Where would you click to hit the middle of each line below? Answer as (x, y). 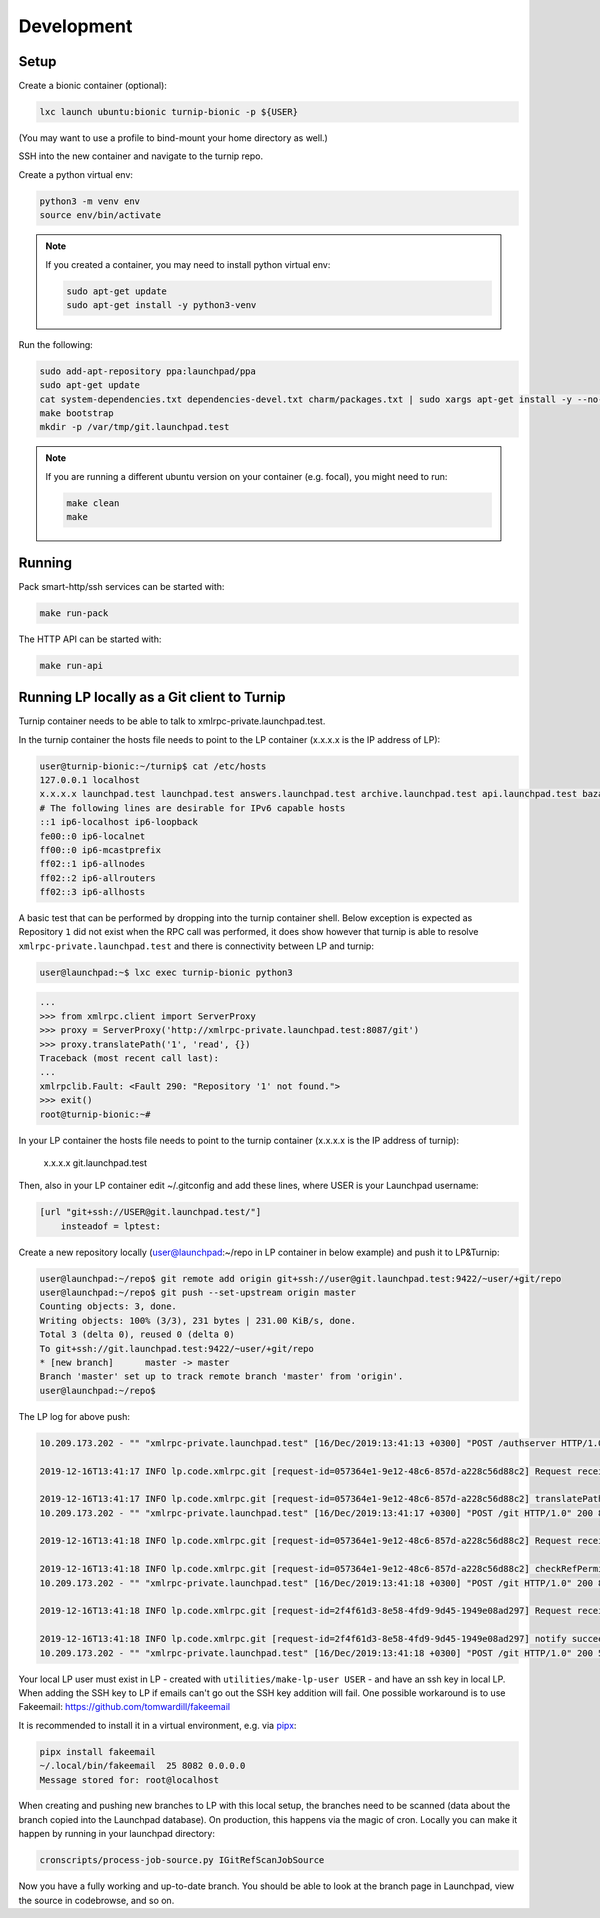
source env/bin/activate (100, 215)
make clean (93, 503)
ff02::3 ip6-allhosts (92, 892)
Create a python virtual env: (76, 174)
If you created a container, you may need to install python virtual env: (188, 264)
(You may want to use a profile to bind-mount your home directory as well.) (173, 138)
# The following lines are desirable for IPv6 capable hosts (192, 808)
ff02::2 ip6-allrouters (98, 878)
